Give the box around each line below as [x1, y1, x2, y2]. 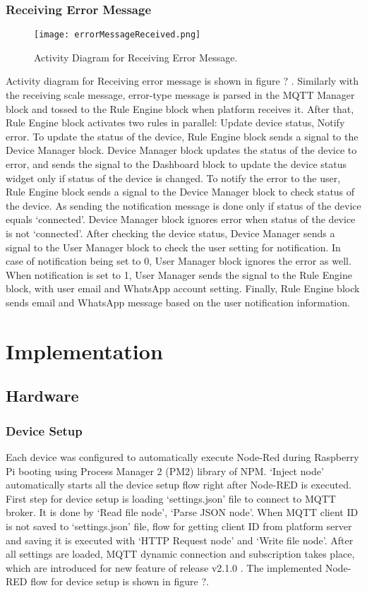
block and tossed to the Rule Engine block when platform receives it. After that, [6, 101, 354, 116]
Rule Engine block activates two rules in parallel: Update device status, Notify [6, 115, 345, 130]
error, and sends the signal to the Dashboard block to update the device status [6, 157, 347, 172]
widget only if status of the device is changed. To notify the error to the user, [6, 170, 341, 185]
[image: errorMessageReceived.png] [34, 30, 201, 40]
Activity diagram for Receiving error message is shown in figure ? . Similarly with [6, 73, 359, 88]
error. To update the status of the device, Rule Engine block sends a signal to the [6, 128, 359, 143]
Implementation [6, 336, 163, 365]
